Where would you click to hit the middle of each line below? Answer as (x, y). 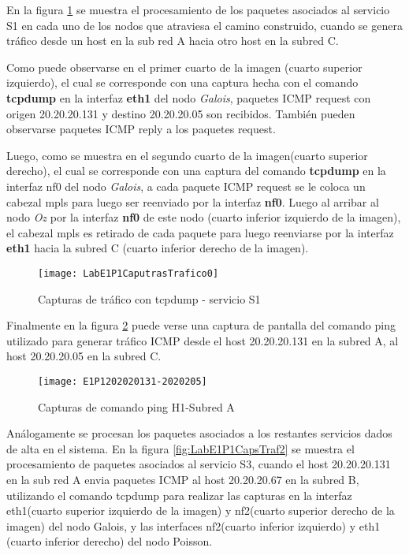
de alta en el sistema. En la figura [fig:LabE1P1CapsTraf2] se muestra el (180, 448)
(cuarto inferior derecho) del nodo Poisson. (110, 541)
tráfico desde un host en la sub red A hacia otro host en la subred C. (173, 41)
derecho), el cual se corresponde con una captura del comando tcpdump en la (196, 171)
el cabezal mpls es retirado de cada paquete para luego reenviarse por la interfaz (200, 232)
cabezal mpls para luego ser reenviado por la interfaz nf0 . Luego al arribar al (193, 201)
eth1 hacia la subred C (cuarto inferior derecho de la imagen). (158, 248)
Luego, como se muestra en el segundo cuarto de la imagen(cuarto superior (187, 155)
